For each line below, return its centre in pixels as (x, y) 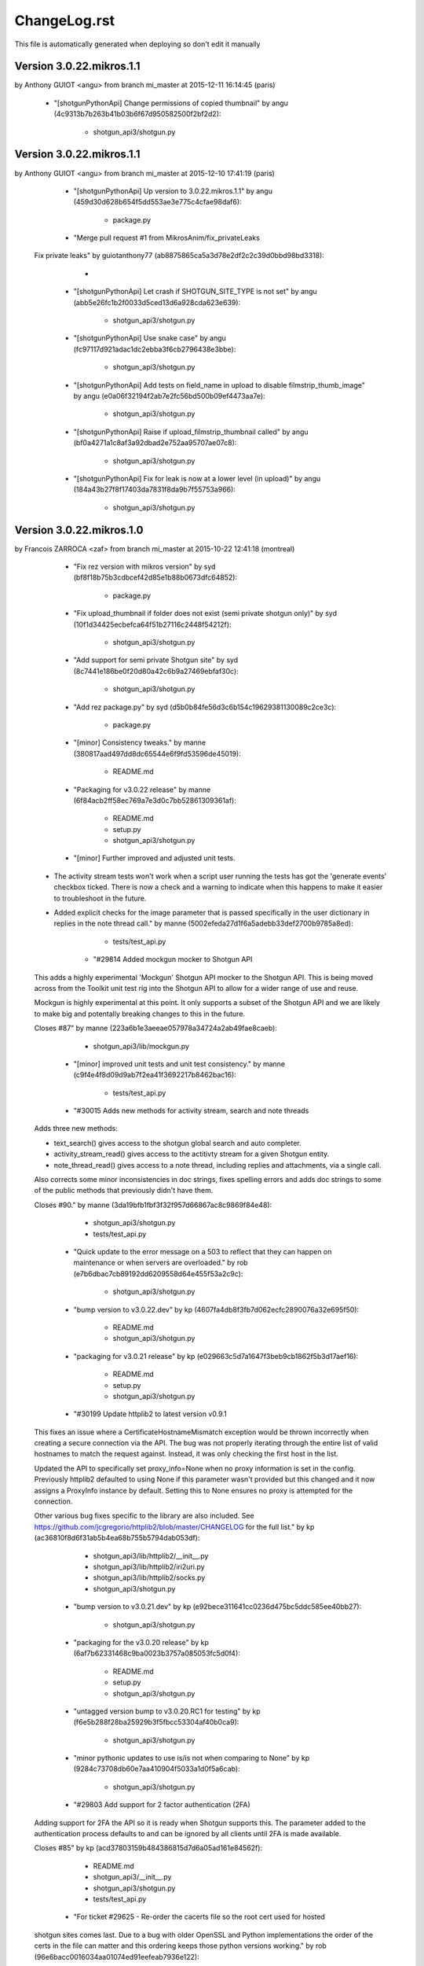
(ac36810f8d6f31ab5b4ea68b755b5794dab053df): (117, 1538)
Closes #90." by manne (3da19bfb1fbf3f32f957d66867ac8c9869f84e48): (153, 1205)
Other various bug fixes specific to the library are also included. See (144, 1516)
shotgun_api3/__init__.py (132, 1877)
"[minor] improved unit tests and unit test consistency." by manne (179, 1064)
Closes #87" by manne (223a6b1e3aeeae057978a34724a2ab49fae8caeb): (156, 1028)
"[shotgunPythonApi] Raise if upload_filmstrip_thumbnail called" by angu (191, 432)
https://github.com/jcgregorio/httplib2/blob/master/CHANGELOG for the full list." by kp (174, 1526)
